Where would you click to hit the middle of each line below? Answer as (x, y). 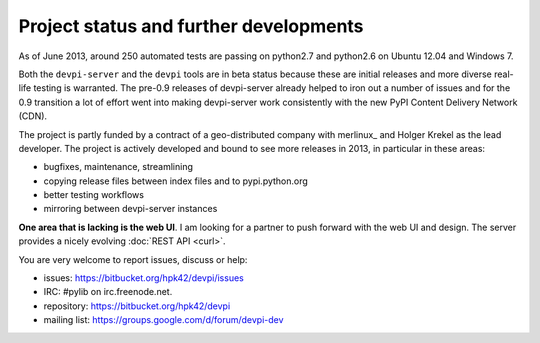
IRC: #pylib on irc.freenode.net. (108, 292)
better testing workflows (94, 195)
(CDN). (33, 116)
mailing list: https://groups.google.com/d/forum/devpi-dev (163, 320)
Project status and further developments (191, 26)
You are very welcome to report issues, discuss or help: (133, 259)
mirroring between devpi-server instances (130, 209)
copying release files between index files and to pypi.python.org (176, 181)
